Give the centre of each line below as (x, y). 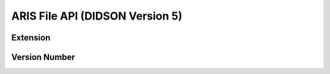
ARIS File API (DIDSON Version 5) (97, 16)
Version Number (43, 57)
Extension (31, 38)
